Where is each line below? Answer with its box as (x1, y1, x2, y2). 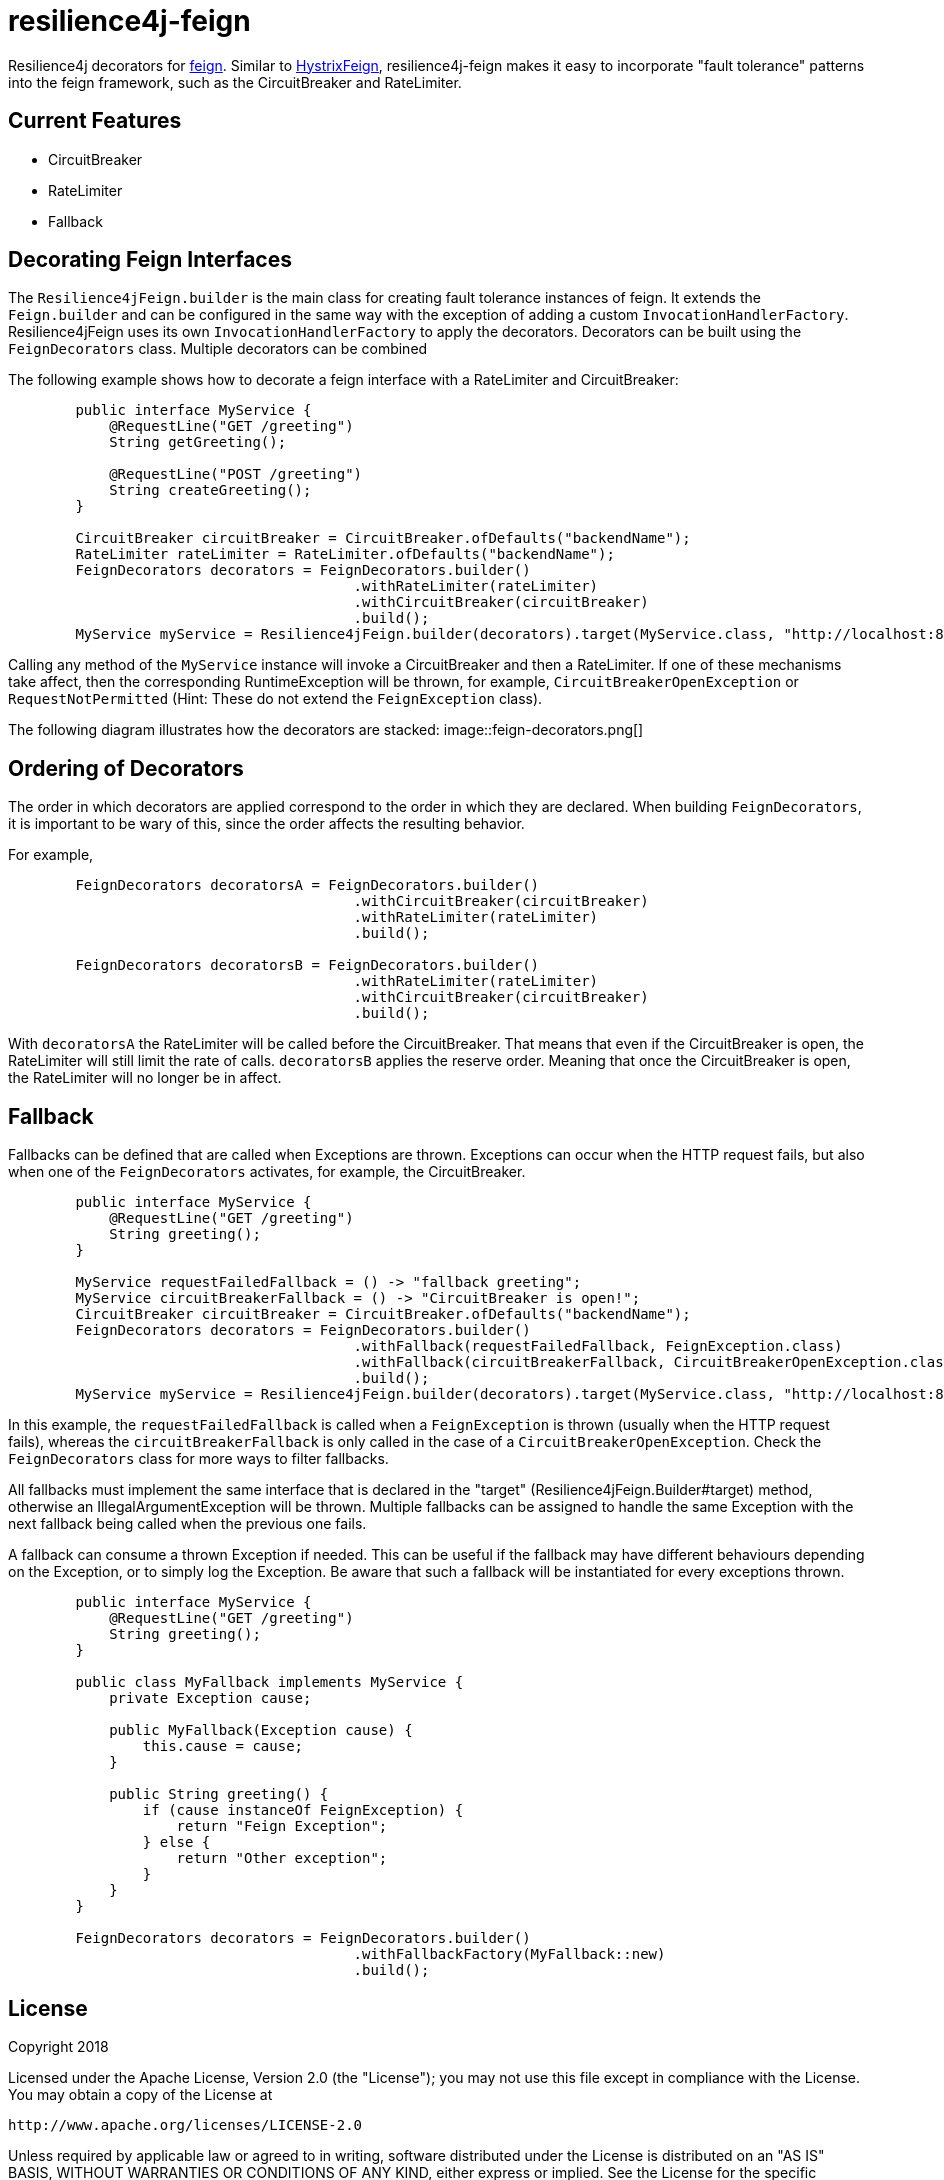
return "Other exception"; (176, 1850, 388, 1867)
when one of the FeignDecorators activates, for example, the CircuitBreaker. (8, 1163, 526, 1181)
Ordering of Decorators (8, 755, 244, 781)
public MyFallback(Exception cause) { (109, 1722, 413, 1739)
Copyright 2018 (8, 2037, 109, 2055)
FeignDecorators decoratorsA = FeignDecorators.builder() (75, 877, 540, 894)
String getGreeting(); (109, 434, 287, 451)
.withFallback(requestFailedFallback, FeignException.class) (353, 1338, 843, 1355)
